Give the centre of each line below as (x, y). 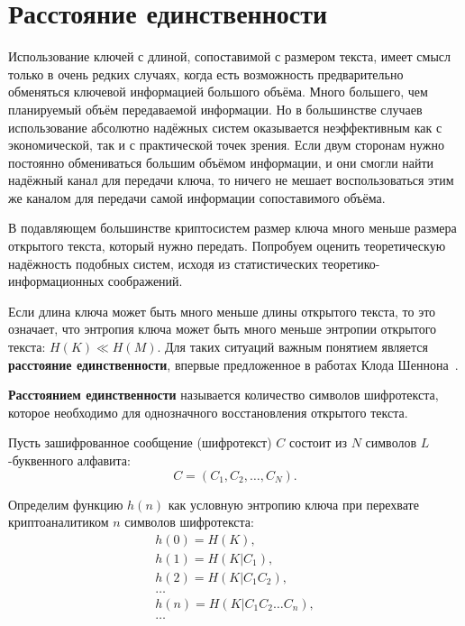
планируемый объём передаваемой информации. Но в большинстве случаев (215, 109)
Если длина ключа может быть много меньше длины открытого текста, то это (222, 311)
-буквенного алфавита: (69, 460)
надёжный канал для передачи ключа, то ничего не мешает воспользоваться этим (231, 180)
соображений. (145, 281)
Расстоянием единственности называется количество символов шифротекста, (223, 395)
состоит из (318, 442)
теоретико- (351, 263)
